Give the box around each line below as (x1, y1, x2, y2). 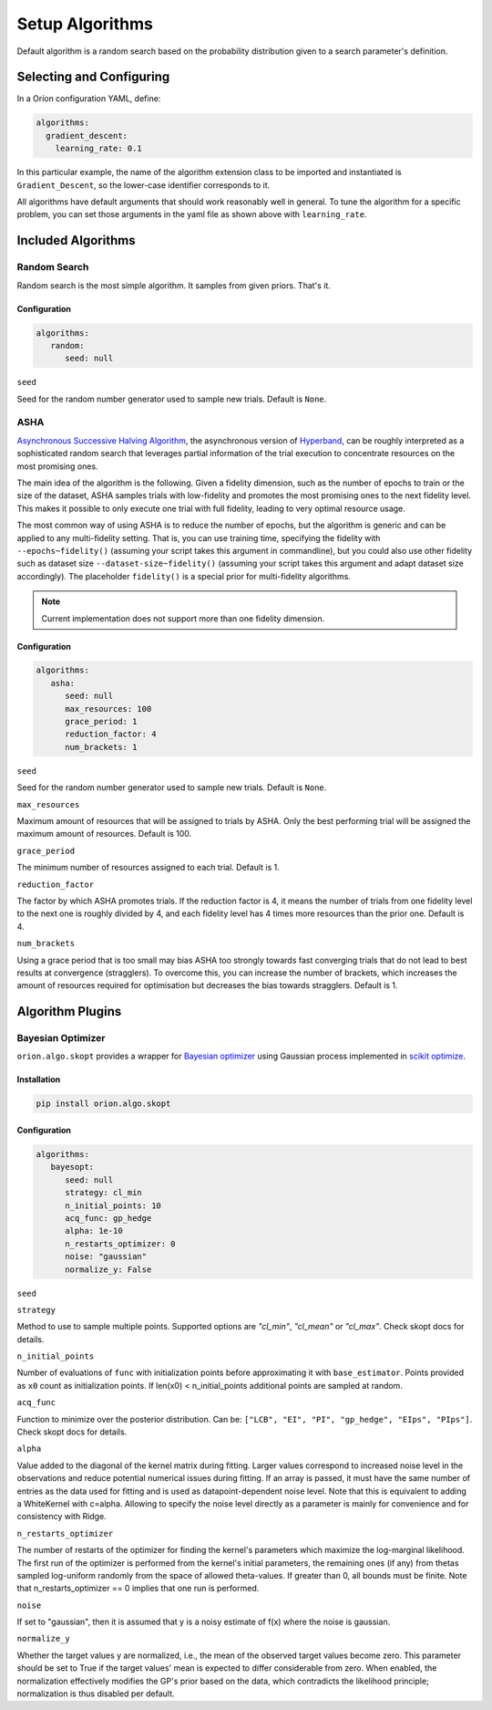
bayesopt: (50, 1162, 95, 1173)
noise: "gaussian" (65, 1251, 148, 1262)
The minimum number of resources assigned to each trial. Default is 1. (16, 862, 280, 873)
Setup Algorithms (16, 14, 154, 34)
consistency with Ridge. (16, 1511, 107, 1522)
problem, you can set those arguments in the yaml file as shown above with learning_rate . (16, 209, 367, 220)
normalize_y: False (65, 1264, 152, 1275)
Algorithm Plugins (16, 1004, 122, 1019)
